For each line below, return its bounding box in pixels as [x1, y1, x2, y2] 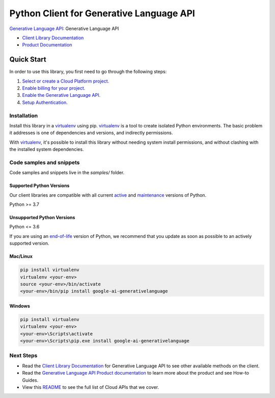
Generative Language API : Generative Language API [9, 25, 119, 32]
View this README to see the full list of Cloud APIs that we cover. [22, 384, 159, 390]
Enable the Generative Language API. [22, 92, 101, 98]
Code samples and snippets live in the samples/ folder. [9, 170, 125, 176]
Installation [9, 112, 38, 119]
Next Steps [9, 352, 38, 359]
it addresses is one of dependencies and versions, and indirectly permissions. [9, 130, 173, 136]
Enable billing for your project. [22, 85, 86, 91]
